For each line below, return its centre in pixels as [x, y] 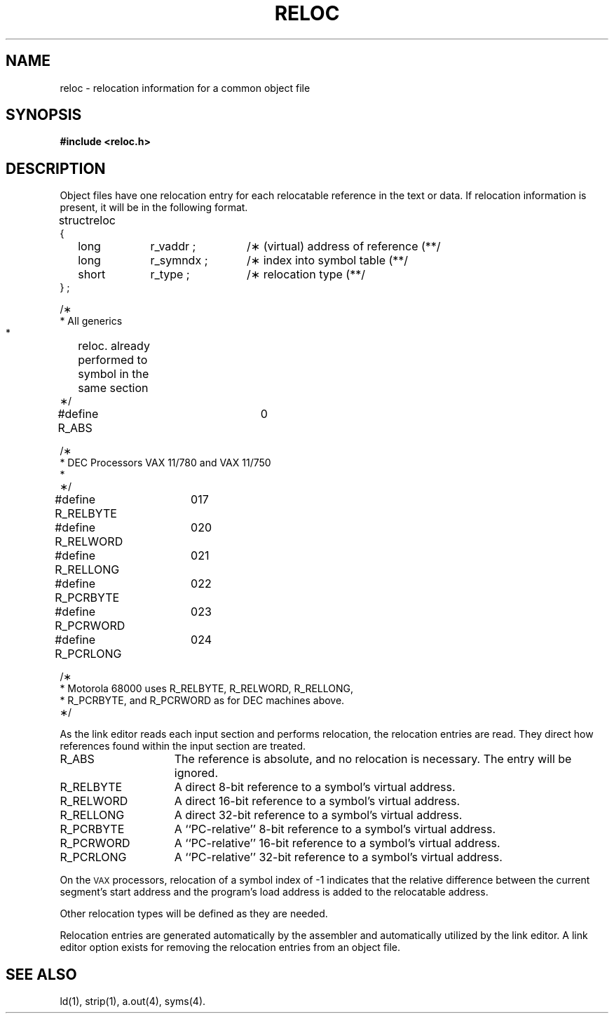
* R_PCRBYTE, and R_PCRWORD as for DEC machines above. [202, 701]
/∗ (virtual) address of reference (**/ [343, 247]
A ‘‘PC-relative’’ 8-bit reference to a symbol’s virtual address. [335, 829]
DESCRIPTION [56, 168]
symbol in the [114, 374]
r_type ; [170, 275]
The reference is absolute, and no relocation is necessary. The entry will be [373, 759]
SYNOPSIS [44, 115]
